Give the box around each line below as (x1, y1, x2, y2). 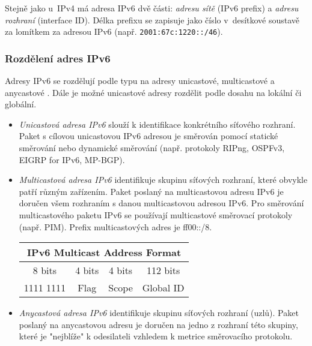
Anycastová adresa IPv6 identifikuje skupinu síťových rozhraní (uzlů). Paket (19, 306, 299, 319)
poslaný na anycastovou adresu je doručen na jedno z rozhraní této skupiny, (19, 318, 298, 330)
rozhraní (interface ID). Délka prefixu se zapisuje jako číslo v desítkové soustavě (5, 13, 300, 26)
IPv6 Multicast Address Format (27, 245, 182, 260)
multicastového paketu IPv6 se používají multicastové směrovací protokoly (19, 209, 293, 221)
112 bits (147, 263, 180, 278)
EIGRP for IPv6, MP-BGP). (19, 153, 125, 166)
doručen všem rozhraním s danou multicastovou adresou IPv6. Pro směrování (19, 197, 304, 209)
